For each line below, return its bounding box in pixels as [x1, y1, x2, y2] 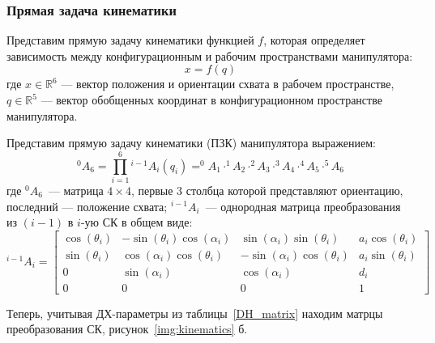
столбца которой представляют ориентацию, [186, 181, 403, 198]
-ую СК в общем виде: [80, 214, 193, 231]
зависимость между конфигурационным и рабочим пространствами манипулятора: [6, 47, 413, 64]
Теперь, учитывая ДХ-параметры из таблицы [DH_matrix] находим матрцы [6, 304, 383, 321]
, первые [130, 181, 173, 198]
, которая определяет [263, 32, 365, 49]
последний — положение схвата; [6, 197, 168, 214]
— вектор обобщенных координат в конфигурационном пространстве [41, 91, 382, 108]
